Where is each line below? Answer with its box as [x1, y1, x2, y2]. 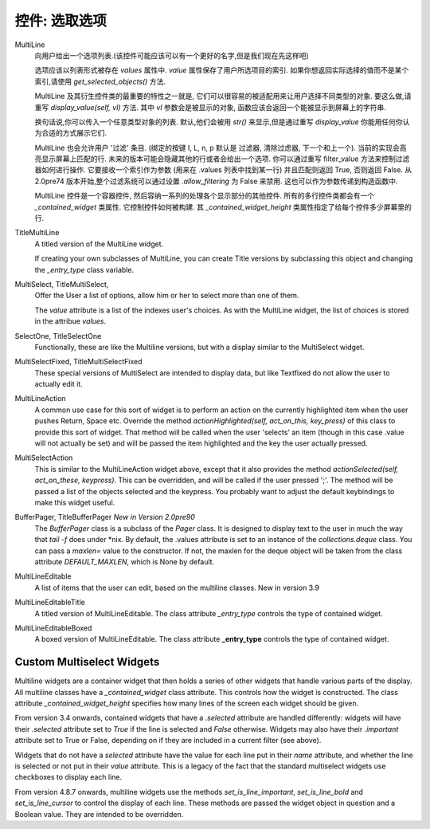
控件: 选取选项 [14, 12, 107, 29]
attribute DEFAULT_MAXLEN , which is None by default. [34, 556, 215, 566]
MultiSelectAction [14, 453, 73, 462]
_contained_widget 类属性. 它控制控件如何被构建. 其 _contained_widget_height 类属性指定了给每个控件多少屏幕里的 [34, 202, 412, 211]
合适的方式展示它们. [41, 128, 107, 138]
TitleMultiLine [14, 228, 60, 238]
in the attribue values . [34, 316, 107, 326]
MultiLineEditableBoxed [14, 623, 92, 633]
